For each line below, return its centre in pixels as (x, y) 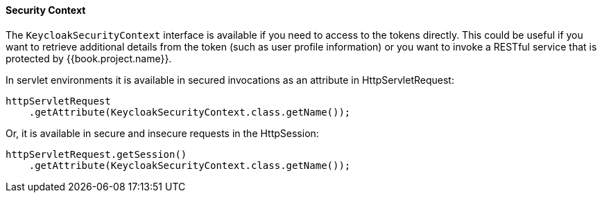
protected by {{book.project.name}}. (89, 58)
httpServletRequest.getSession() (96, 154)
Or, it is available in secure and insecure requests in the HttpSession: (162, 133)
